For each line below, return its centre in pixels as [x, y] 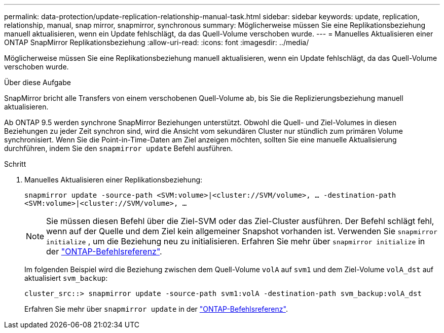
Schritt [15, 164]
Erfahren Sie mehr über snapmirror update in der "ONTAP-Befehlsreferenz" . [156, 309]
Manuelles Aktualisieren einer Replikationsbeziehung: [114, 180]
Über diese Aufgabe [38, 82]
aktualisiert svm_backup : [66, 278]
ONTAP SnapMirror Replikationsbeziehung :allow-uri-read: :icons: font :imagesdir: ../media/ [157, 42]
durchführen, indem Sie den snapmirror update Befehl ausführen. [119, 148]
